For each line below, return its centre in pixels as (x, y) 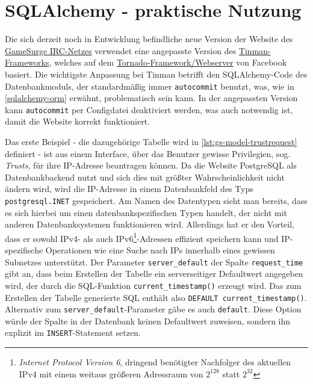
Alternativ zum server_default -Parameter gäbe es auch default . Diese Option (153, 309)
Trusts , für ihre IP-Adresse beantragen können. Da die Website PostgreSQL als (151, 165)
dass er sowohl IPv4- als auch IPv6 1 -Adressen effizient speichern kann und (142, 237)
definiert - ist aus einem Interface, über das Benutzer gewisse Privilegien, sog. (148, 153)
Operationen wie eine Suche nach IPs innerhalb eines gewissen (160, 250)
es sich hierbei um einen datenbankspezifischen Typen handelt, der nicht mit (146, 212)
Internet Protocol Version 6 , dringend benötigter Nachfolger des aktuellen (155, 362)
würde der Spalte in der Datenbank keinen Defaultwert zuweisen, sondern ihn (148, 321)
